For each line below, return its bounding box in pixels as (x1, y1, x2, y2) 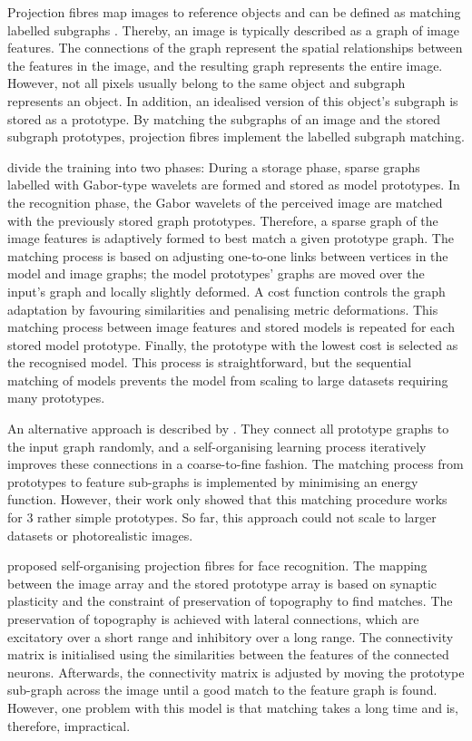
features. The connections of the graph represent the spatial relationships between (7, 38, 463, 57)
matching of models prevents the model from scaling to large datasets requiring (7, 370, 448, 389)
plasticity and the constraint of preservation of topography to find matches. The (7, 591, 453, 610)
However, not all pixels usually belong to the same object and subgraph (7, 73, 406, 93)
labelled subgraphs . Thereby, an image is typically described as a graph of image (7, 20, 459, 39)
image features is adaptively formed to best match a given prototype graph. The (7, 229, 454, 248)
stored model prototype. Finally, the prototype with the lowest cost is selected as (7, 335, 458, 354)
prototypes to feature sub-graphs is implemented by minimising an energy (7, 472, 418, 491)
